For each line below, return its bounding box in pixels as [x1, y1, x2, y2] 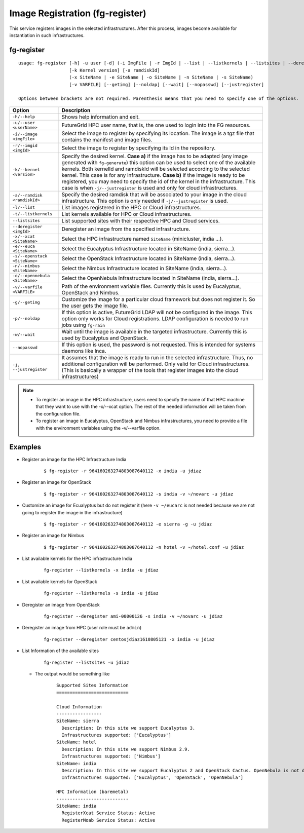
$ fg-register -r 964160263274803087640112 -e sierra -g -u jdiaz [44, 521, 212, 527]
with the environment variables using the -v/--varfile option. [35, 425, 161, 431]
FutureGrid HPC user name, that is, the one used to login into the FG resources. [61, 122, 251, 129]
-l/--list [12, 205, 35, 210]
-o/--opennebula [12, 273, 50, 278]
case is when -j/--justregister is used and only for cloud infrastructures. [61, 184, 238, 191]
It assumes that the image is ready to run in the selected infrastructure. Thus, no [61, 354, 253, 361]
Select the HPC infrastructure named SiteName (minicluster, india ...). [61, 235, 223, 242]
